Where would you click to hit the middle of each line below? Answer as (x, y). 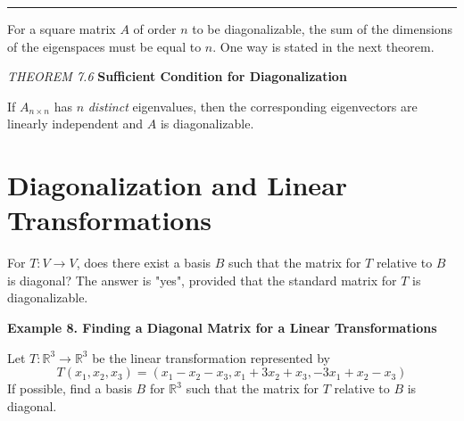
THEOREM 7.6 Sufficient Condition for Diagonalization (177, 76)
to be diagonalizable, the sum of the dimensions (323, 29)
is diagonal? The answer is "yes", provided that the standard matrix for (202, 280)
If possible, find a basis (70, 388)
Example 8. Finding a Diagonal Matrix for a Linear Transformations (222, 328)
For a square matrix (62, 29)
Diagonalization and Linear (178, 185)
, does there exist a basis (144, 263)
